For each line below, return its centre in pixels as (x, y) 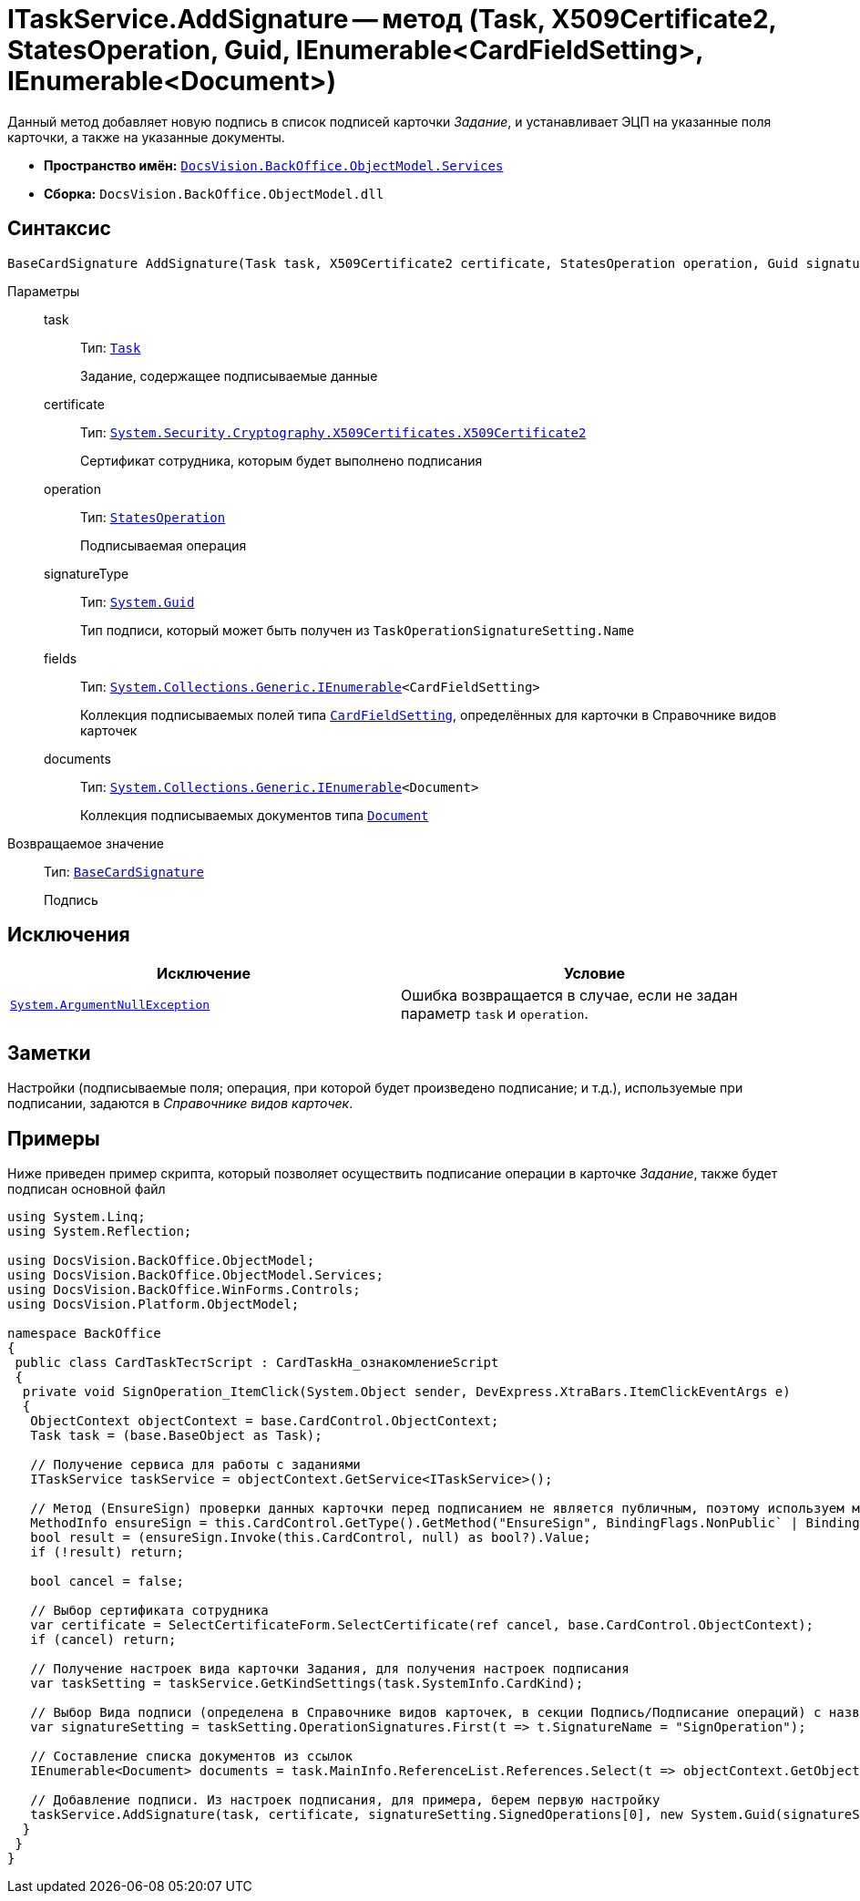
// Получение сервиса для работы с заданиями (195, 1465)
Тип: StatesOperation (153, 517)
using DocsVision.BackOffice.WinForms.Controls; (184, 1290)
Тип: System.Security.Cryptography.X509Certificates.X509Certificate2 (333, 432)
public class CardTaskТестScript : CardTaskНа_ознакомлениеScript (257, 1363)
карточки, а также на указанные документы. (146, 137)
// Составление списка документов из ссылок (192, 1757)
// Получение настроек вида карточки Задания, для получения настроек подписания (330, 1669)
